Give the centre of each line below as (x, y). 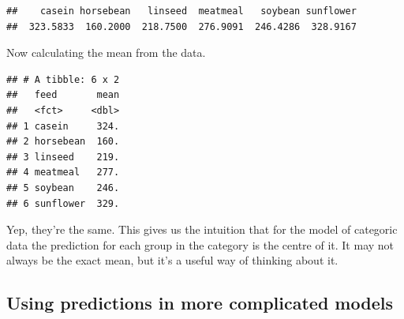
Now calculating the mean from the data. (106, 53)
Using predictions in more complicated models (200, 303)
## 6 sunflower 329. (63, 203)
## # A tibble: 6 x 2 (63, 79)
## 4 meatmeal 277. (63, 173)
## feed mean (63, 95)
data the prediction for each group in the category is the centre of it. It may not (200, 244)
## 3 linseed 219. (63, 157)
